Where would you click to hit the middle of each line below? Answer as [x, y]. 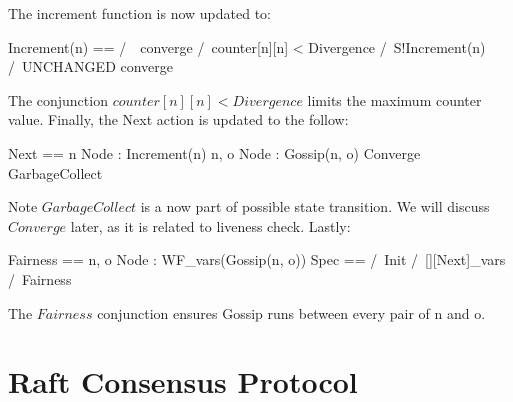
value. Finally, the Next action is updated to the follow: [178, 119]
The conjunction [58, 99]
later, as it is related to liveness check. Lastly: [210, 225]
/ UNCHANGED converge [91, 66]
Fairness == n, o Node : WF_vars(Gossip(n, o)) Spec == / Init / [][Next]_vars [257, 259]
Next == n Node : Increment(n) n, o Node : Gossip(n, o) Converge [214, 152]
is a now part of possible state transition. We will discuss [315, 206]
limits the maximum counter [394, 99]
